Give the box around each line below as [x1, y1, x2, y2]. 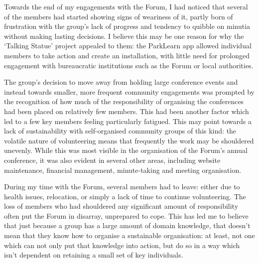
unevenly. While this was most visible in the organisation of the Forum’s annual [4, 145, 248, 155]
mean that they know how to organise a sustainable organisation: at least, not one [4, 230, 255, 241]
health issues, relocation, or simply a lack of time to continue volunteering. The [4, 191, 246, 201]
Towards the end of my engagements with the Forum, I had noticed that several [4, 1, 248, 11]
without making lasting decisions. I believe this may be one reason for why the [4, 30, 244, 41]
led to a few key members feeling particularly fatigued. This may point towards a [4, 116, 252, 126]
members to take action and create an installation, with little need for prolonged [4, 50, 250, 60]
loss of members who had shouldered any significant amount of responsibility [4, 201, 239, 211]
